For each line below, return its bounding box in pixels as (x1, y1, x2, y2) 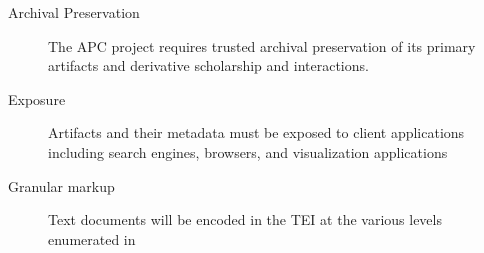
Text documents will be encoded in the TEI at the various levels (48, 209, 442, 230)
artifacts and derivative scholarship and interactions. (48, 55, 369, 76)
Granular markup (8, 175, 115, 196)
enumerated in (48, 228, 136, 249)
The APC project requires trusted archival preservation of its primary (48, 35, 476, 56)
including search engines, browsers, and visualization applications (48, 141, 448, 162)
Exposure (8, 88, 66, 109)
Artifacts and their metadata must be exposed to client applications (48, 122, 465, 143)
